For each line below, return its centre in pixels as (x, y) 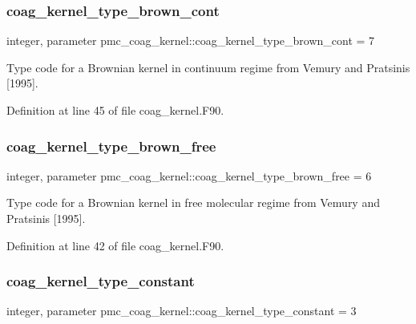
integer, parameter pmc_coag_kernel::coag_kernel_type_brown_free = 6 (189, 175)
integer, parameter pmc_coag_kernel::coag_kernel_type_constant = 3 (182, 311)
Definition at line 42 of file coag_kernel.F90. (115, 245)
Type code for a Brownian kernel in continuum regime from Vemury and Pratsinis (208, 67)
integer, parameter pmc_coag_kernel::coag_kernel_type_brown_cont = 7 (191, 40)
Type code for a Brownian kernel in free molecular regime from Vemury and (193, 202)
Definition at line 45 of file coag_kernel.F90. (115, 110)
